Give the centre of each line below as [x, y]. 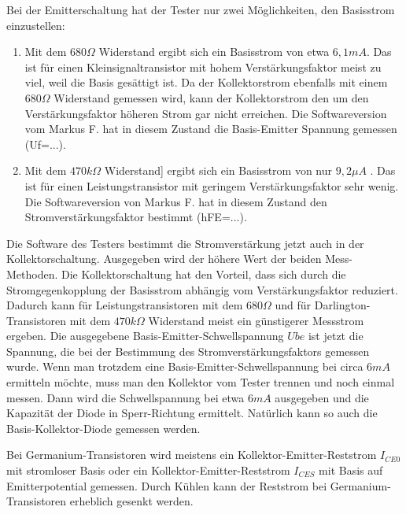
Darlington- [342, 305]
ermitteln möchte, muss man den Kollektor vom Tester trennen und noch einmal [201, 382]
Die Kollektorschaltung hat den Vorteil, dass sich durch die [204, 274]
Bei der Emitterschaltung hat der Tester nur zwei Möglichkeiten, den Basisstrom [201, 9]
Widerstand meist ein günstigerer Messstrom [256, 320]
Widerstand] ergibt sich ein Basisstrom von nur [218, 170]
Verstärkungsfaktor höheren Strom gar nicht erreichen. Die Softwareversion [206, 113]
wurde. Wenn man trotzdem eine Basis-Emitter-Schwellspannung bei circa [185, 366]
